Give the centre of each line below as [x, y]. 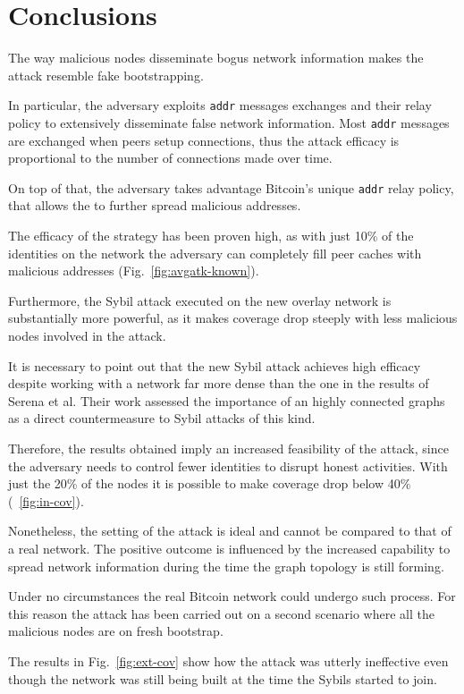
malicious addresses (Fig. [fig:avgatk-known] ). [134, 271]
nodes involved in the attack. [87, 336]
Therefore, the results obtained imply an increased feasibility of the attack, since [228, 448]
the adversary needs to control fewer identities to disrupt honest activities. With [228, 465]
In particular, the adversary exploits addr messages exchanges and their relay [220, 105]
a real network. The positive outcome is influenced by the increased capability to [229, 548]
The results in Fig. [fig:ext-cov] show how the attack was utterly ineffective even [228, 660]
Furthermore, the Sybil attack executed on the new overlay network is [200, 300]
